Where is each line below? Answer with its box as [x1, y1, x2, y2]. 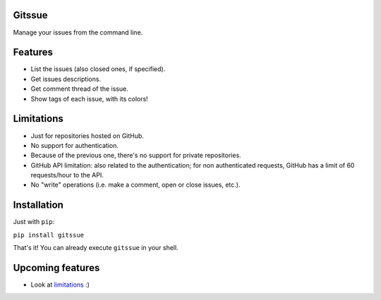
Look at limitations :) [30, 280, 90, 289]
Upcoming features [13, 261, 100, 274]
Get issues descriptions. [30, 75, 102, 83]
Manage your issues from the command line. [13, 28, 143, 37]
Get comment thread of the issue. [30, 85, 128, 93]
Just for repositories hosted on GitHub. [30, 131, 145, 140]
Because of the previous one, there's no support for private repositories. [30, 151, 241, 160]
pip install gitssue [13, 231, 85, 239]
